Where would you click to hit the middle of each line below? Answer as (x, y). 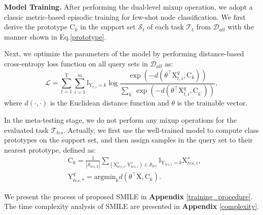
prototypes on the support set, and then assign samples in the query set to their (128, 140)
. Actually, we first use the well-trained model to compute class (161, 130)
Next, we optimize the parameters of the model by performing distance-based (124, 53)
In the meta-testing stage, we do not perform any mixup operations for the (120, 120)
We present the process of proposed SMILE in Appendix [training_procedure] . (128, 196)
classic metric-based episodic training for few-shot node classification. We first (125, 16)
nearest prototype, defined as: (50, 149)
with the (241, 27)
